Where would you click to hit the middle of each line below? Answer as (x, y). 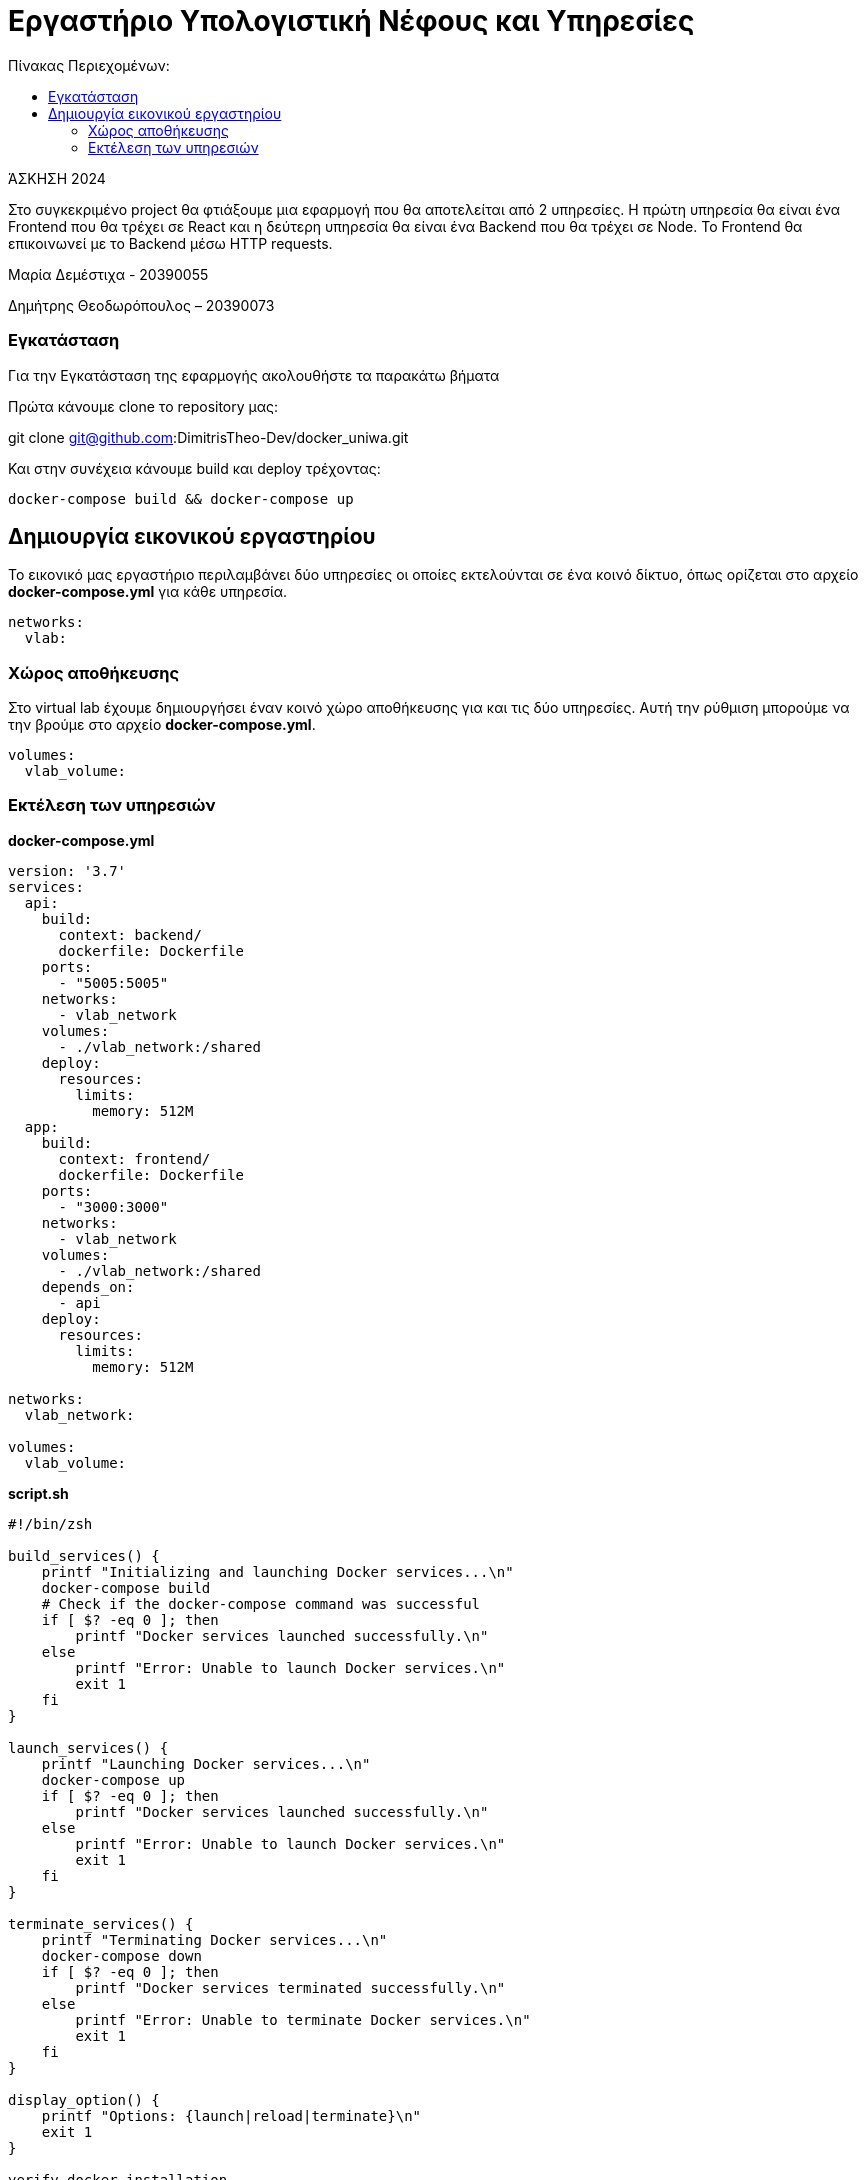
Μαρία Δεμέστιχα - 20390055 (108, 274)
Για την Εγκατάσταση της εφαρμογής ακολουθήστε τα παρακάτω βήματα (254, 375)
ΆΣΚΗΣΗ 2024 (57, 178)
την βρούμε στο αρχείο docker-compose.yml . (162, 725)
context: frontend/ (134, 1158)
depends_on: (88, 1286)
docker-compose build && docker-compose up (181, 498)
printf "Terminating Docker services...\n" (214, 1939)
